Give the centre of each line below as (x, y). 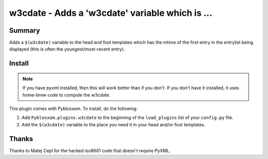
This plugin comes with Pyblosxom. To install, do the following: (73, 108)
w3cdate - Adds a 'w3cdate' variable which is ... (111, 13)
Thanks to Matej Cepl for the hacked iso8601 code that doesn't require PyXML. (90, 151)
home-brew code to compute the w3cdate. (67, 95)
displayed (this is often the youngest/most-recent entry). (67, 49)
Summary (25, 30)
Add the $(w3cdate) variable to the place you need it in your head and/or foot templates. (113, 124)
